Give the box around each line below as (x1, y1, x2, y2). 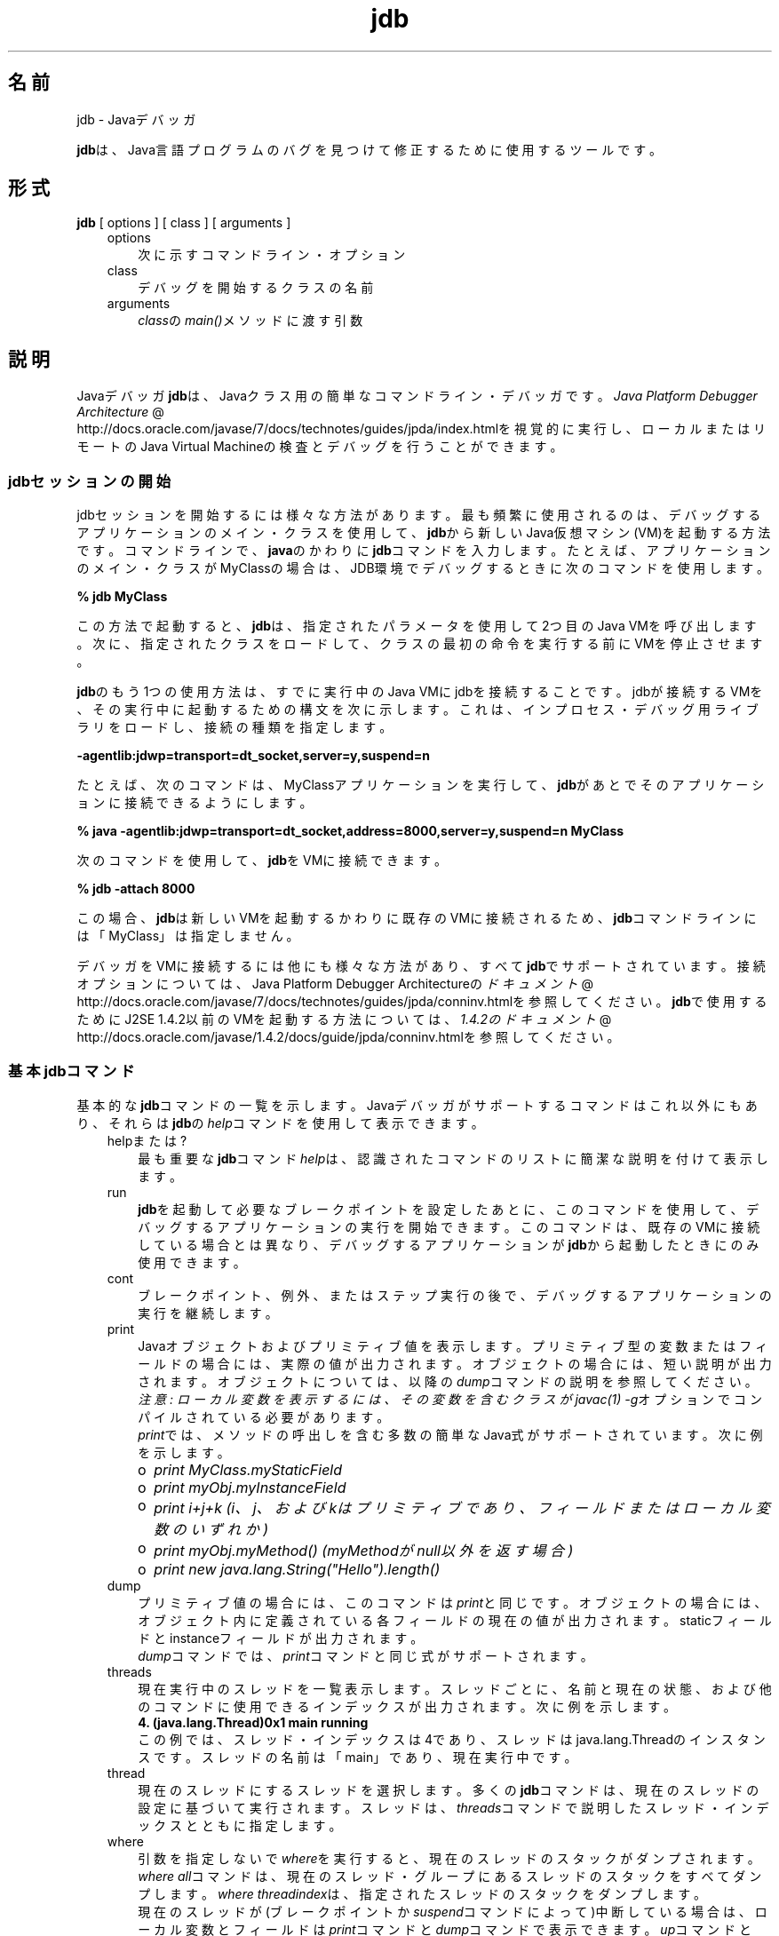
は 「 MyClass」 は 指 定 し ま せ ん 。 (76, 928, 299, 944)
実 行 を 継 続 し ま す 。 (138, 1305, 278, 1321)
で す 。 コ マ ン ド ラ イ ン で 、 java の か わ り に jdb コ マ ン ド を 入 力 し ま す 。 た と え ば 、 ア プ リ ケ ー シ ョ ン (76, 543, 771, 559)
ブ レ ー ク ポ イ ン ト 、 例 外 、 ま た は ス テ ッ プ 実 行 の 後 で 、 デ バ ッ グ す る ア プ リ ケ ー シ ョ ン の (138, 1287, 772, 1303)
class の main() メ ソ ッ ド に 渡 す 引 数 (138, 313, 363, 329)
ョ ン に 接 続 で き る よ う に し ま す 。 (76, 795, 313, 811)
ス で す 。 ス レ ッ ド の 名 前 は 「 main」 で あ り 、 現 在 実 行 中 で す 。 (138, 1749, 577, 1765)
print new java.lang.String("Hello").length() (154, 1559, 441, 1578)
